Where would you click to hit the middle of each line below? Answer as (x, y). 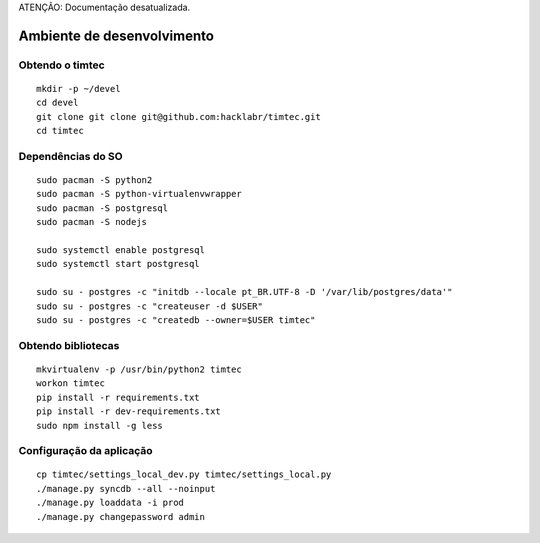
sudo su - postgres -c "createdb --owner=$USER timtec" (176, 320)
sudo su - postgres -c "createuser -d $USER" (150, 306)
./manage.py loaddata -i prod (110, 503)
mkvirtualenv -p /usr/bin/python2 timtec (139, 369)
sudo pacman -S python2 (94, 180)
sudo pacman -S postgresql (102, 208)
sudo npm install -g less (100, 425)
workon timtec (70, 383)
